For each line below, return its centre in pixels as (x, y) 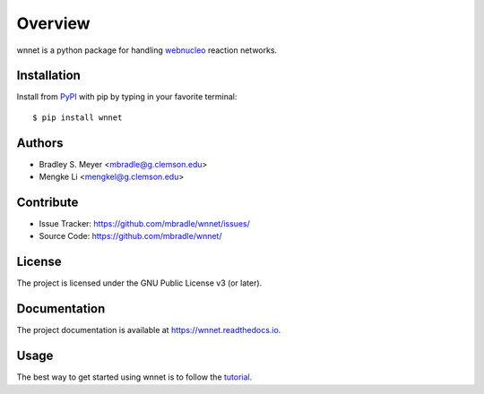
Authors (40, 143)
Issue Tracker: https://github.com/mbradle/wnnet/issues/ (144, 224)
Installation (48, 76)
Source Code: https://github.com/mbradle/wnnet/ (130, 236)
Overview (53, 23)
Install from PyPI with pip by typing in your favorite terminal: (127, 97)
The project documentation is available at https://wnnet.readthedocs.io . (149, 330)
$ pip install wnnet (78, 117)
